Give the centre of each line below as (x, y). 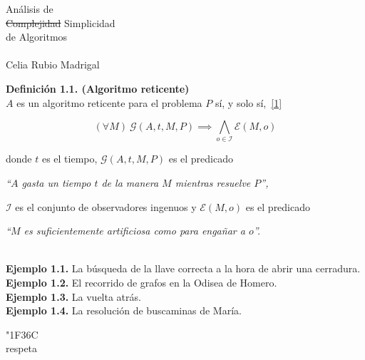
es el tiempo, (70, 159)
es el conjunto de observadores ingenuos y (106, 206)
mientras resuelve (213, 183)
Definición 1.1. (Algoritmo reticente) (98, 88)
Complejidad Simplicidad (61, 22)
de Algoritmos (37, 37)
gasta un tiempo (56, 183)
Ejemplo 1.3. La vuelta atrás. (73, 296)
